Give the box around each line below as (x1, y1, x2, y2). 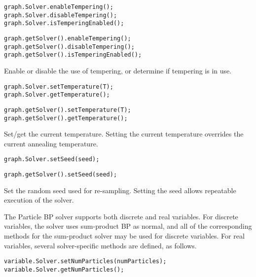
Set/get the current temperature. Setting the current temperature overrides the (4, 129, 244, 139)
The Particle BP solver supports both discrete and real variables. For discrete (4, 211, 238, 221)
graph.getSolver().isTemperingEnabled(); (4, 51, 142, 59)
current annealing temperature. (4, 138, 98, 148)
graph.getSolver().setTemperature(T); (4, 106, 131, 113)
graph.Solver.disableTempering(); (4, 11, 117, 19)
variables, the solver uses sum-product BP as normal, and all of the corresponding (4, 221, 252, 231)
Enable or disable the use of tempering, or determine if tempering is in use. (4, 65, 232, 75)
